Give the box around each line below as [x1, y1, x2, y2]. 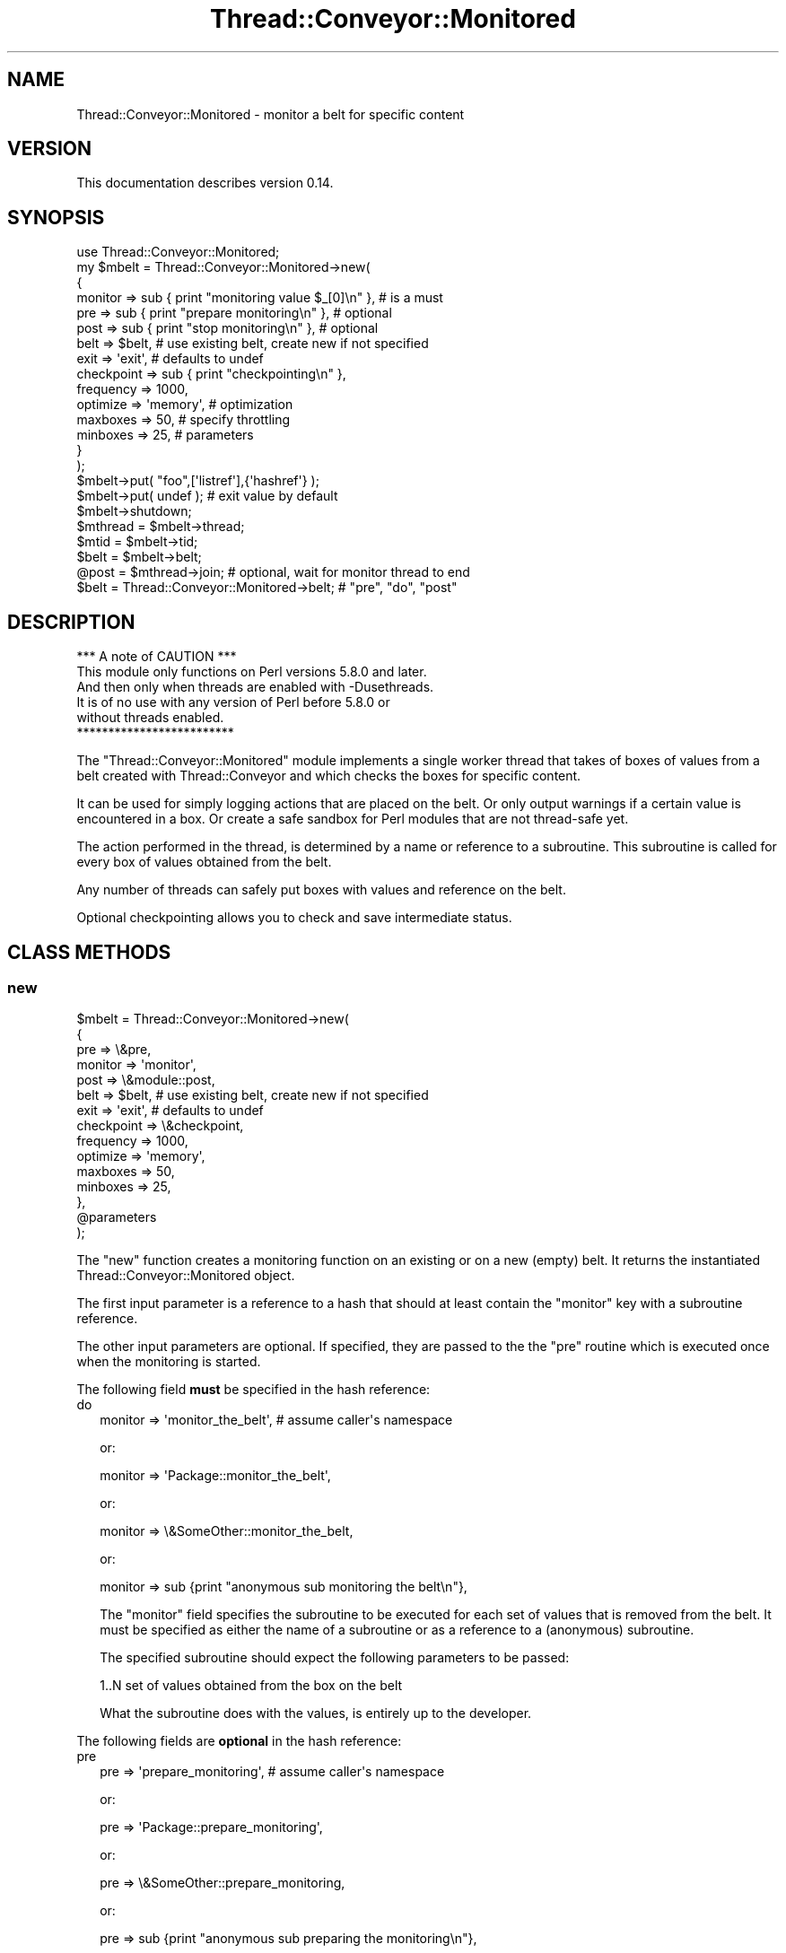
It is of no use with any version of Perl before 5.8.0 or [76, 694, 390, 711]
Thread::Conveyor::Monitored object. [76, 1268, 295, 1284]
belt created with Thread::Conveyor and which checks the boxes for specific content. [76, 768, 581, 784]
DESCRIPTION [7, 610, 135, 633]
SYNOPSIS [7, 205, 105, 229]
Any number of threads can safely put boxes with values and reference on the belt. [76, 882, 566, 898]
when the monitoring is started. [76, 1354, 261, 1370]
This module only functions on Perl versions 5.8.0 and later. [76, 664, 427, 680]
